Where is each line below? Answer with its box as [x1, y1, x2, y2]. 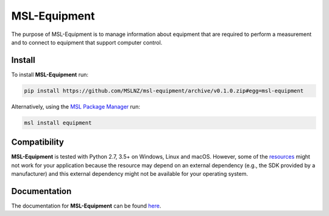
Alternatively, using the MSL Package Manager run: [11, 103, 140, 110]
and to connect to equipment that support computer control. [11, 38, 163, 46]
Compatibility [11, 137, 64, 148]
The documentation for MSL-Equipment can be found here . [11, 202, 161, 209]
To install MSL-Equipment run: [11, 71, 88, 78]
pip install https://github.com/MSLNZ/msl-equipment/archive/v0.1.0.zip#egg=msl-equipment [24, 87, 304, 94]
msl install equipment [24, 119, 92, 126]
